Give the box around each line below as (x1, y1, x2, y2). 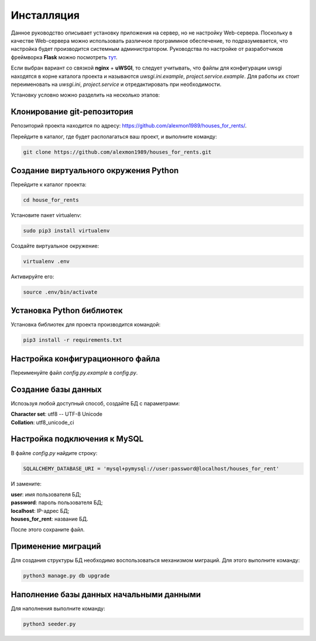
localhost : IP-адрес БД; (11, 507, 70, 514)
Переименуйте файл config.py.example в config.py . (11, 369, 138, 376)
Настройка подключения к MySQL (11, 434, 144, 444)
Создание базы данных (11, 384, 102, 394)
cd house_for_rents (23, 197, 79, 204)
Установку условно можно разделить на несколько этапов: (11, 91, 160, 99)
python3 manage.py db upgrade (23, 573, 110, 579)
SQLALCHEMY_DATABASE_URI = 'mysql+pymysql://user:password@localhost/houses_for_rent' (23, 465, 280, 472)
